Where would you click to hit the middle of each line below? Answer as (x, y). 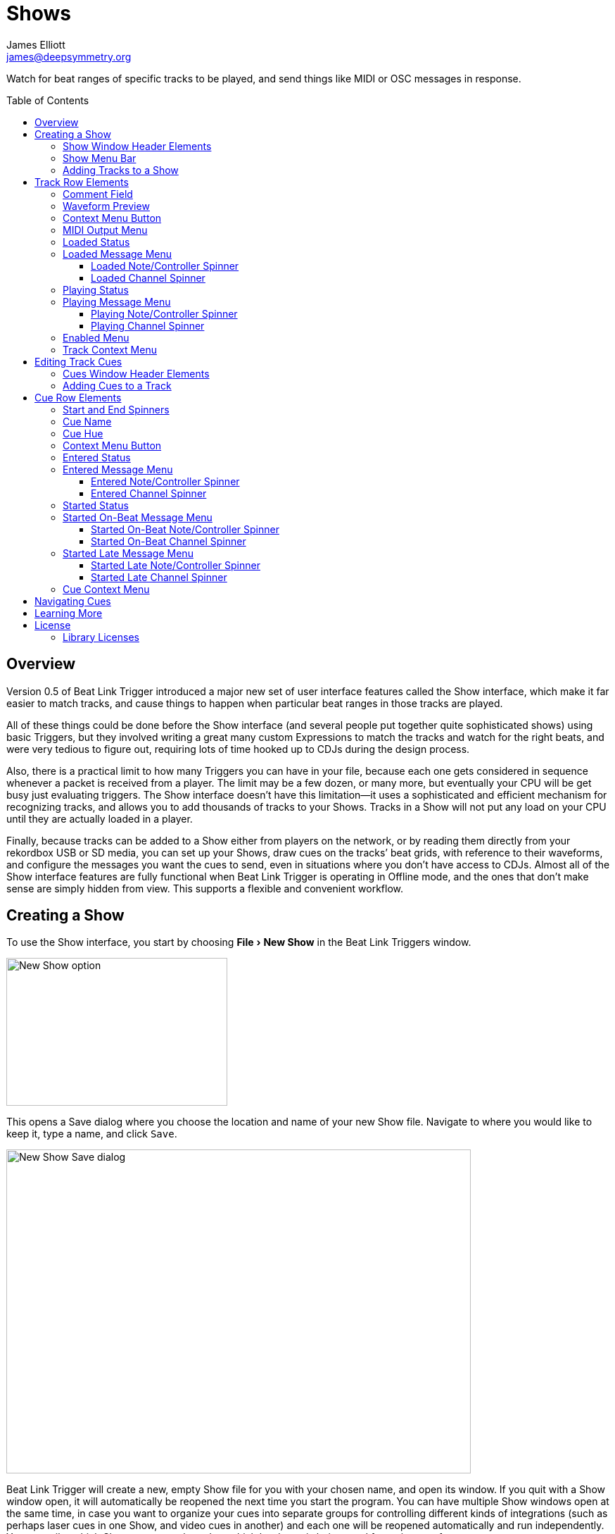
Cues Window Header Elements (136, 373)
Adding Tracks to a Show (121, 170)
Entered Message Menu (118, 469)
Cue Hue (83, 433)
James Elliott (36, 44)
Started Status (96, 505)
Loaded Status (96, 242)
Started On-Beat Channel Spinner (169, 541)
